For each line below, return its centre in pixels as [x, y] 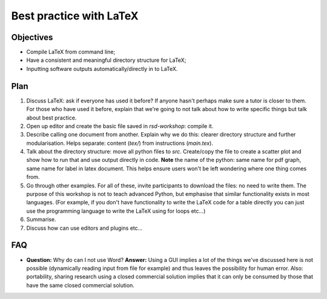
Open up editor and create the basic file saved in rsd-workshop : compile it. [120, 126]
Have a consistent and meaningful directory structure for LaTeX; [106, 60]
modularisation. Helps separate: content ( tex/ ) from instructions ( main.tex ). [120, 143]
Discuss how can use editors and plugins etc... [84, 228]
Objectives [32, 37]
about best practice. [51, 118]
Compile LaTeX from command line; [71, 52]
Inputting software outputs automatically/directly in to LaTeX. [102, 69]
